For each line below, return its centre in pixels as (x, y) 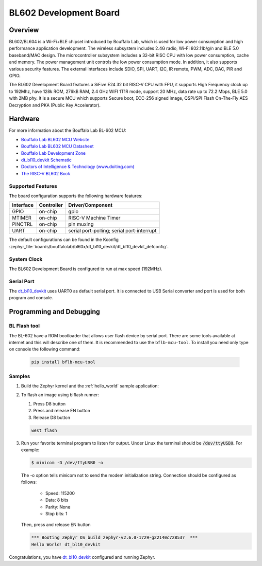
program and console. (31, 298)
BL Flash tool (25, 326)
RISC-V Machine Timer (94, 218)
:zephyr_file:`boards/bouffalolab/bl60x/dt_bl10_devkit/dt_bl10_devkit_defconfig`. (89, 246)
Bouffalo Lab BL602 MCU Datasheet (57, 146)
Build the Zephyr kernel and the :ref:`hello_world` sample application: (90, 386)
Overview (24, 30)
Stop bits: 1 (56, 513)
